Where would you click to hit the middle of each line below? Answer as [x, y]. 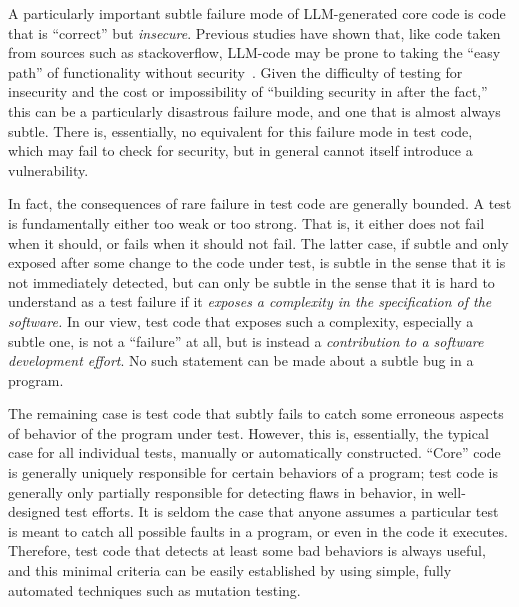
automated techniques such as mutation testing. [154, 589]
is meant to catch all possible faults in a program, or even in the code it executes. [258, 530]
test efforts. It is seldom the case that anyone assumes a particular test [281, 511]
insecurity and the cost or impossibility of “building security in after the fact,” [248, 91]
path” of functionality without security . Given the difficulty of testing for [235, 71]
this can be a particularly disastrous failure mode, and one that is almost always [254, 110]
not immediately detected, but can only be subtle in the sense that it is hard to [251, 281]
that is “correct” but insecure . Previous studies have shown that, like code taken [254, 32]
